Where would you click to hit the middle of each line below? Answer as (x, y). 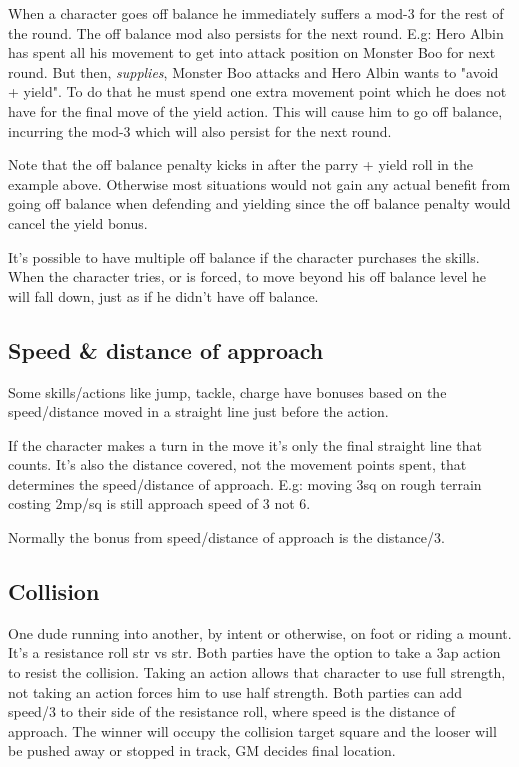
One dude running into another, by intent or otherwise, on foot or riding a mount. (260, 632)
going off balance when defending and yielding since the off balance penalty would (259, 203)
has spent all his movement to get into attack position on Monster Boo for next (252, 52)
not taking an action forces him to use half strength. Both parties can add (235, 691)
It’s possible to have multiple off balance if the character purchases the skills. (244, 256)
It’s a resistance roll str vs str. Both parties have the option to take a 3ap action (254, 652)
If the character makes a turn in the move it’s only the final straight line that (245, 444)
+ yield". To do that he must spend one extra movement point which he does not (257, 91)
